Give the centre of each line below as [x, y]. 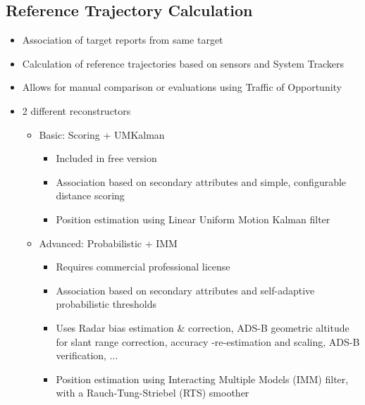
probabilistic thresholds [106, 304]
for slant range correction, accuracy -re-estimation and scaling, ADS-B [208, 341]
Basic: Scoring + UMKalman [102, 134]
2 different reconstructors [76, 110]
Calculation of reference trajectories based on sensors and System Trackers [183, 63]
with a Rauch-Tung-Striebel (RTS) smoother [153, 393]
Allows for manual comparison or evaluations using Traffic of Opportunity [182, 87]
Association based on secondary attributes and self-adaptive [185, 290]
